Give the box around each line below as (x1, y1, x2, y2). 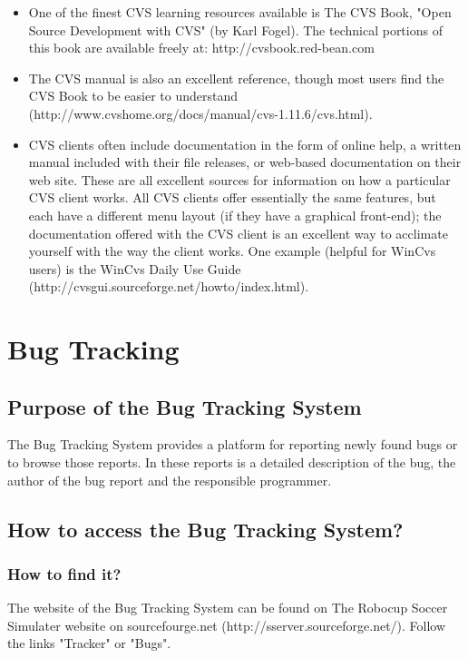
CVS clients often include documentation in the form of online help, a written (28, 134, 462, 153)
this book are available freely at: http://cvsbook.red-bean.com (28, 38, 375, 57)
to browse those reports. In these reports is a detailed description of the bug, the (7, 453, 456, 472)
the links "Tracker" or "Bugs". (7, 633, 171, 653)
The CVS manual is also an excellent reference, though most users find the (28, 68, 444, 87)
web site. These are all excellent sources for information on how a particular (28, 170, 451, 189)
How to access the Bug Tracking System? (7, 515, 404, 543)
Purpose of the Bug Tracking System (7, 392, 362, 420)
